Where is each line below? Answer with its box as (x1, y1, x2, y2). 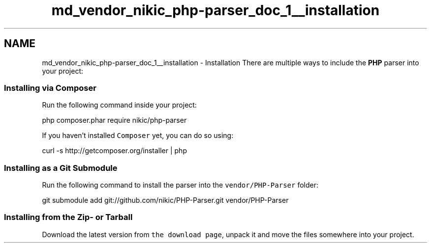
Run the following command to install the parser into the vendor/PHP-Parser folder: (42, 181, 318, 190)
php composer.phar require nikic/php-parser (42, 116, 187, 125)
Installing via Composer (4, 82, 96, 93)
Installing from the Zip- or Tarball (4, 212, 133, 222)
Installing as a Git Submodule (4, 163, 118, 173)
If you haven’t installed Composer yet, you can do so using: (42, 131, 234, 140)
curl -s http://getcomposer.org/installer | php (42, 146, 187, 155)
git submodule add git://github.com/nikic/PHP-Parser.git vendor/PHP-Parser (42, 196, 289, 205)
